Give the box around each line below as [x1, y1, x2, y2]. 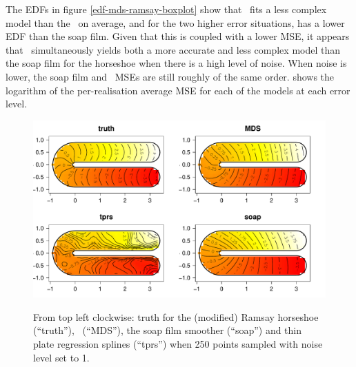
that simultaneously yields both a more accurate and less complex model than [6, 42, 341, 56]
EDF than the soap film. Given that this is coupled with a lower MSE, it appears [6, 29, 350, 43]
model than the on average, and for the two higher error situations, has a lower [6, 15, 345, 30]
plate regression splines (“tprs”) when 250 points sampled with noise [33, 337, 323, 351]
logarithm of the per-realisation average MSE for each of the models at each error [6, 83, 350, 97]
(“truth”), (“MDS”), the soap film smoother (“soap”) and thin [33, 323, 302, 337]
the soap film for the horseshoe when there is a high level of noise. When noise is [6, 56, 347, 70]
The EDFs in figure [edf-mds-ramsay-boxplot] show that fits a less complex [6, 2, 327, 16]
